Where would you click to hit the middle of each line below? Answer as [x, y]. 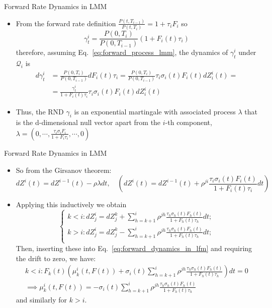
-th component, [189, 122]
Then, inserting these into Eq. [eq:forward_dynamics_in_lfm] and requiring [134, 248]
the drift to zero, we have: [56, 258]
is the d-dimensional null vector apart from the [88, 122]
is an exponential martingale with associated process [155, 111]
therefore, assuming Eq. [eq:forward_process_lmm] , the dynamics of [122, 52]
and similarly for [41, 300]
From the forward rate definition [66, 23]
